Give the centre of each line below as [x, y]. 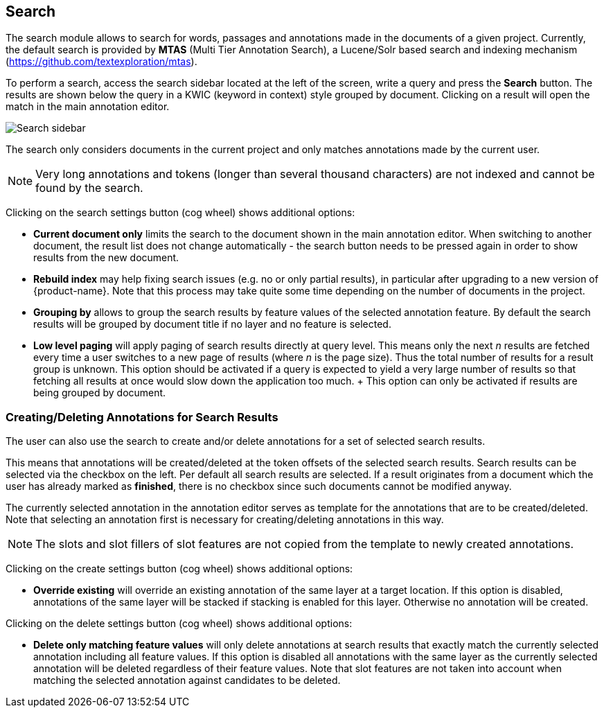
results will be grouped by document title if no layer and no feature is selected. [212, 324]
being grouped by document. [100, 393]
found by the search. [89, 188]
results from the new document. [106, 258]
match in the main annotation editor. [88, 107]
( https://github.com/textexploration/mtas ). [101, 62]
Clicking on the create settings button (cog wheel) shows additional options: [179, 569]
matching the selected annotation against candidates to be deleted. [187, 680]
